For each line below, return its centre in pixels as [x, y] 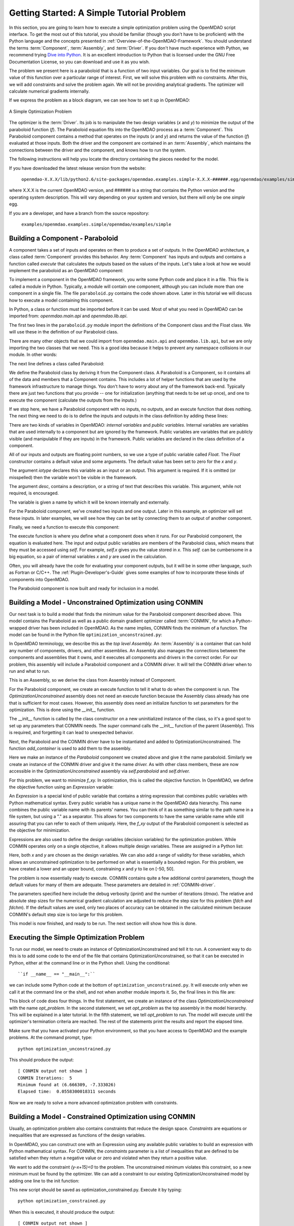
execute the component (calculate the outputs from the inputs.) [73, 400]
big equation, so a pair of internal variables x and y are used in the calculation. [88, 557]
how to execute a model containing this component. [61, 300]
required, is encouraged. [34, 493]
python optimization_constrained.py [62, 1201]
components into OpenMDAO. [39, 579]
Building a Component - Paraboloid [64, 238]
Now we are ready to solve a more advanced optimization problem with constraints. [94, 1102]
